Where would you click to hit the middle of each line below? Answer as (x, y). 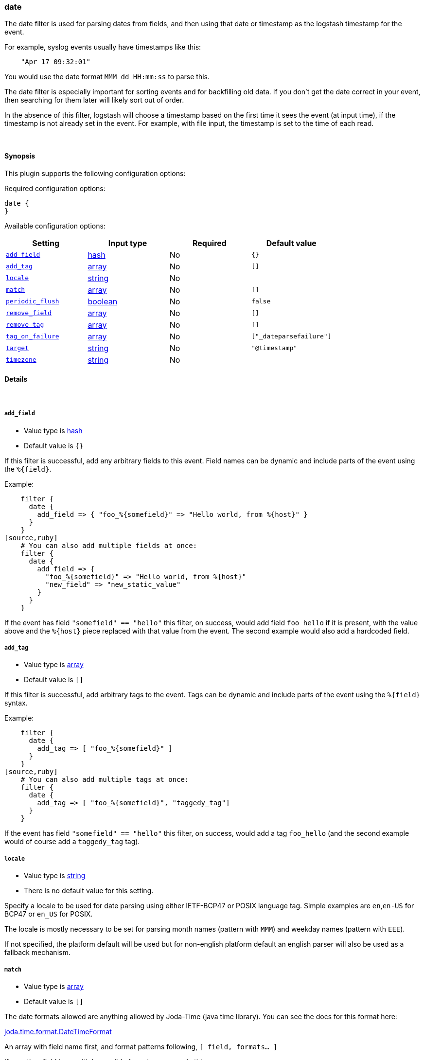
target (17, 348)
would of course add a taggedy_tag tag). (72, 842)
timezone (21, 360)
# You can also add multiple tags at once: (105, 780)
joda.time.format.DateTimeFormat (58, 1031)
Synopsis (20, 156)
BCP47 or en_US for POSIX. (49, 914)
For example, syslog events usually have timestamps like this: (103, 47)
